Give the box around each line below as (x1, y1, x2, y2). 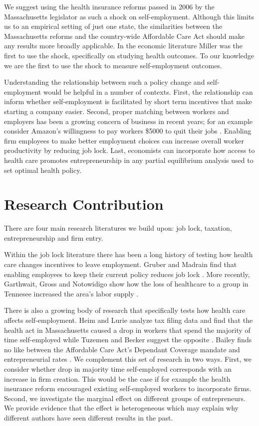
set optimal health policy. (4, 164, 82, 175)
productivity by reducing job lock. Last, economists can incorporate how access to (4, 145, 255, 155)
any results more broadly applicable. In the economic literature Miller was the (4, 40, 243, 51)
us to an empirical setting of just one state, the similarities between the (4, 21, 223, 31)
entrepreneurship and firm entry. (4, 232, 103, 243)
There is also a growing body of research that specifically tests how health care (4, 305, 246, 315)
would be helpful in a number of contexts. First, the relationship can (43, 86, 253, 97)
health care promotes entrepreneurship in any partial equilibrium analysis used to (4, 154, 254, 165)
